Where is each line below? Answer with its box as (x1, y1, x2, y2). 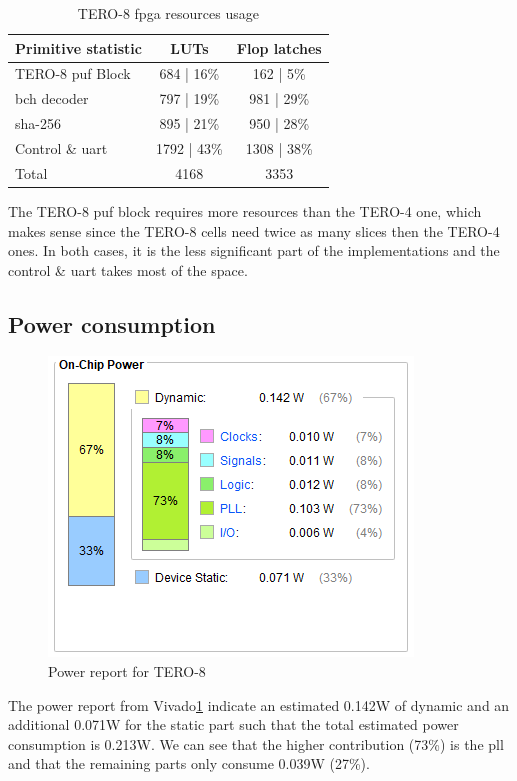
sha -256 (15, 113, 61, 134)
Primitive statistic (15, 37, 142, 58)
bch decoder (15, 88, 89, 109)
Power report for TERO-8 (48, 661, 206, 682)
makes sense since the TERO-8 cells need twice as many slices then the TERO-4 (8, 220, 500, 241)
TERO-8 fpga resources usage (77, 3, 259, 23)
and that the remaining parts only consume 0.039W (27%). (8, 753, 370, 774)
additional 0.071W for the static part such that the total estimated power (8, 714, 459, 735)
